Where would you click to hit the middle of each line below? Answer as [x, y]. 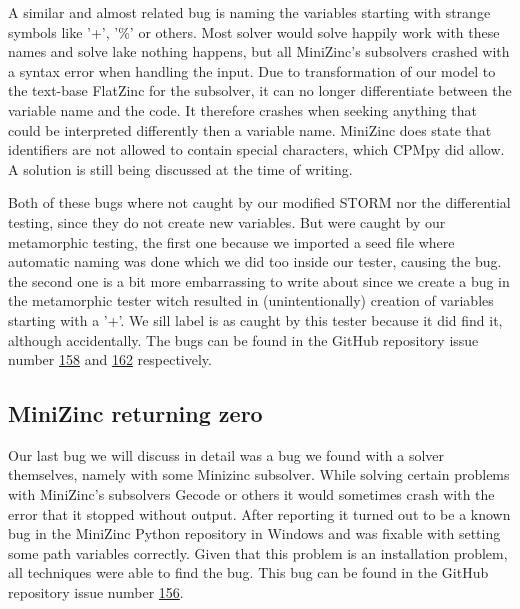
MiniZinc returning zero [135, 413]
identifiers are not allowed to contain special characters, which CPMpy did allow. [256, 149]
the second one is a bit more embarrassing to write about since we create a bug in [259, 280]
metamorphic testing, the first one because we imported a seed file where [231, 241]
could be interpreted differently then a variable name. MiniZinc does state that [250, 129]
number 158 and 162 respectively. [110, 359]
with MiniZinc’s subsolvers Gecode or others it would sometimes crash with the [251, 494]
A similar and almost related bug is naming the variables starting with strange [249, 12]
